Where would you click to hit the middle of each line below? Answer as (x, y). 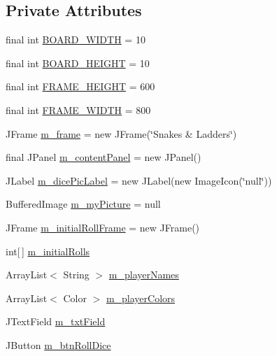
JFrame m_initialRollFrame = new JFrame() (103, 227)
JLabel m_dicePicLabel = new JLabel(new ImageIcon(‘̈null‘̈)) (139, 180)
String (76, 275)
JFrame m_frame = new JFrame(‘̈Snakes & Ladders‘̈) (121, 133)
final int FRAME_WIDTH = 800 (78, 109)
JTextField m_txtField (56, 321)
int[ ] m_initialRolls (48, 251)
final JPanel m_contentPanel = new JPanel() (104, 157)
